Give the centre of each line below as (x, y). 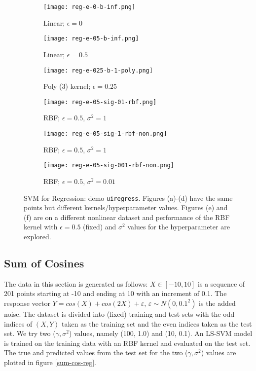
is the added (217, 303)
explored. (37, 236)
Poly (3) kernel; (67, 86)
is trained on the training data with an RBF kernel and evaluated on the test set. (127, 343)
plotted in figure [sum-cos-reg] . (50, 362)
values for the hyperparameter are (179, 227)
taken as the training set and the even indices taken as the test (157, 323)
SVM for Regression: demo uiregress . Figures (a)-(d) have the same (128, 198)
